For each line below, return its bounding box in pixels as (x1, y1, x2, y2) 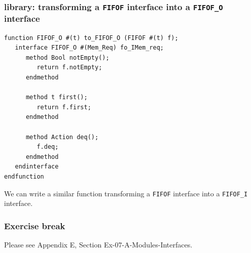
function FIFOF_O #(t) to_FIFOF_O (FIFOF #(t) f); (4, 34, 178, 41)
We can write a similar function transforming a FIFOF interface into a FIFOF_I (4, 188, 248, 198)
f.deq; (37, 143, 59, 151)
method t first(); (25, 94, 88, 101)
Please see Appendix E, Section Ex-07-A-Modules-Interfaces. (4, 239, 193, 250)
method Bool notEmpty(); (25, 54, 110, 61)
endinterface (15, 163, 59, 171)
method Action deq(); (25, 133, 99, 141)
